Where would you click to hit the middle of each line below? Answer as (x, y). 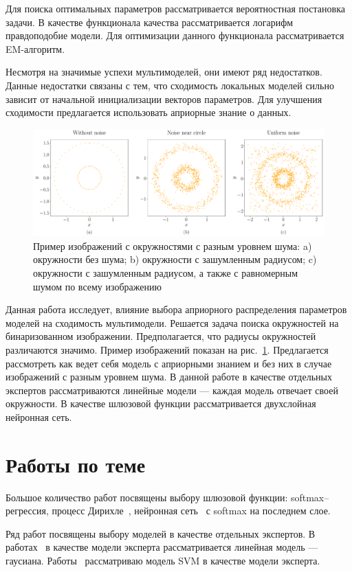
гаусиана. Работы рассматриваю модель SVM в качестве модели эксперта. (163, 561)
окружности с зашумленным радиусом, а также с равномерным (166, 273)
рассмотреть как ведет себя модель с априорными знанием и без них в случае (169, 363)
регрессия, (27, 511)
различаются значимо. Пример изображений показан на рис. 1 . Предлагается (167, 350)
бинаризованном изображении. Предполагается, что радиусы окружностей (161, 336)
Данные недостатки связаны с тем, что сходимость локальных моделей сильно (170, 85)
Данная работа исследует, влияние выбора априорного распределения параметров (176, 309)
